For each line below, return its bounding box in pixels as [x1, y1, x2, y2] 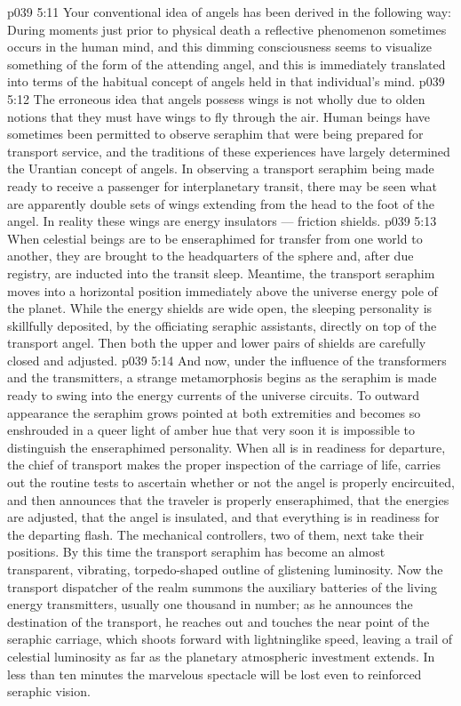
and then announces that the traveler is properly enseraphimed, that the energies [7, 490, 449, 509]
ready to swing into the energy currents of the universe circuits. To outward [7, 386, 420, 405]
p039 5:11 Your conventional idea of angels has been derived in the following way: [7, 3, 451, 20]
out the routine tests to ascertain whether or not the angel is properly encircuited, [7, 473, 455, 492]
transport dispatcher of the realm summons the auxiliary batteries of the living [7, 577, 438, 596]
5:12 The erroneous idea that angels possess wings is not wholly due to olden [7, 89, 425, 108]
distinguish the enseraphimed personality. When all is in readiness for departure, [7, 437, 446, 456]
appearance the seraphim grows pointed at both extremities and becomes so [7, 403, 421, 421]
